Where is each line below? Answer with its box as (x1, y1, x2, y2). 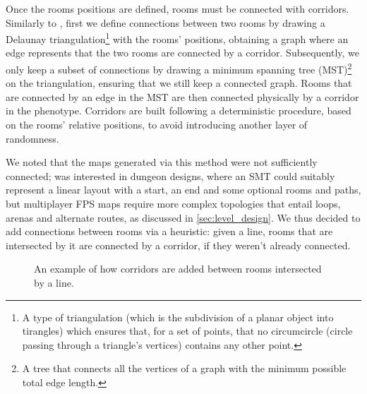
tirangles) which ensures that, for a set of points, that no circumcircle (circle (22, 323, 353, 338)
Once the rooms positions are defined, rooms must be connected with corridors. (6, 1, 349, 16)
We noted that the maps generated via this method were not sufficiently (6, 155, 318, 169)
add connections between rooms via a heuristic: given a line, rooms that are (6, 224, 333, 239)
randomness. (6, 131, 59, 145)
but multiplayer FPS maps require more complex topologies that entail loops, (6, 196, 341, 211)
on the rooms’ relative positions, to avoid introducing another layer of (6, 117, 308, 132)
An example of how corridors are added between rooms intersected (34, 261, 322, 276)
